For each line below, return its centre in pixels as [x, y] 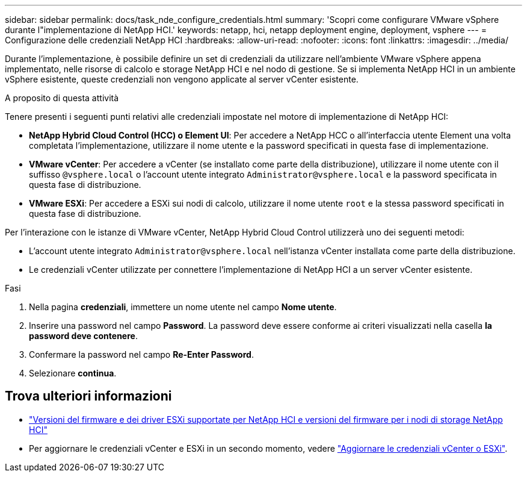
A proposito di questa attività [62, 98]
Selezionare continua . [73, 373]
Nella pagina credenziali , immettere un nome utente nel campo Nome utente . [183, 307]
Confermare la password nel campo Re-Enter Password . [141, 354]
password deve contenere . [83, 336]
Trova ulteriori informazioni [88, 396]
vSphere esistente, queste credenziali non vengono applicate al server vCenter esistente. [182, 79]
